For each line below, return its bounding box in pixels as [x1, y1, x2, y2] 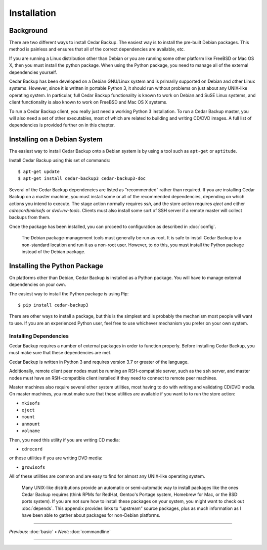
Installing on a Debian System [9, 135, 103, 144]
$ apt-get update [18, 169, 60, 174]
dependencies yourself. [9, 69, 57, 75]
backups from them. [9, 215, 50, 220]
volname [21, 428, 41, 434]
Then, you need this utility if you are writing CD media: [9, 437, 120, 443]
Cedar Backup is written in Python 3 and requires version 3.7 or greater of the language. [9, 359, 189, 365]
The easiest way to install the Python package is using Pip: [9, 290, 129, 297]
